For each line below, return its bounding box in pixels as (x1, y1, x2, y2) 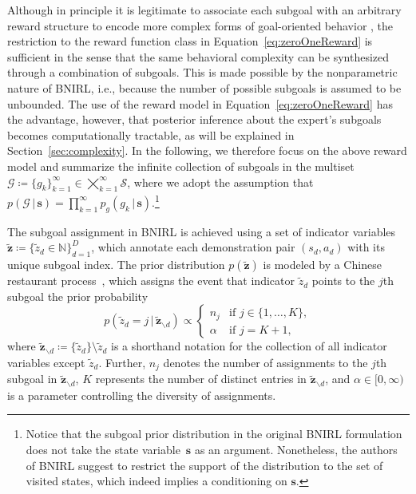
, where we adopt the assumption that (127, 173, 314, 190)
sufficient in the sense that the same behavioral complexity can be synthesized (7, 48, 390, 65)
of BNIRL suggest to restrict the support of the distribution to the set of (26, 456, 383, 473)
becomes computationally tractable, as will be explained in (7, 126, 295, 143)
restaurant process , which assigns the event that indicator (7, 272, 295, 289)
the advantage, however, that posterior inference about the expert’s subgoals (7, 111, 382, 128)
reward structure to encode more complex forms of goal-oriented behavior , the (7, 17, 394, 34)
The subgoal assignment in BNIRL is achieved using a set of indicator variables (7, 223, 396, 239)
